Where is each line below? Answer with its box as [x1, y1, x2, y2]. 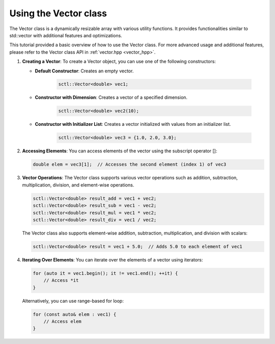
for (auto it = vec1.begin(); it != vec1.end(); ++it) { [33, 270, 178, 276]
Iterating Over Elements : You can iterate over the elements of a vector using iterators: [22, 256, 203, 262]
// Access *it [43, 278, 79, 283]
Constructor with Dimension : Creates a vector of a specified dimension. [35, 94, 188, 100]
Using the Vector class [9, 8, 107, 19]
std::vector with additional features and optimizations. [9, 32, 122, 38]
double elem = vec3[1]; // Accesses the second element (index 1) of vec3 [33, 162, 227, 168]
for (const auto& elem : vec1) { [33, 311, 117, 317]
